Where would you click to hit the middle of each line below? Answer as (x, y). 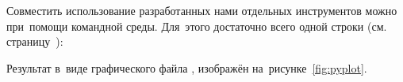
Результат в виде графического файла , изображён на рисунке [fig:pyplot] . (187, 67)
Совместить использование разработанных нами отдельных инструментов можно (202, 10)
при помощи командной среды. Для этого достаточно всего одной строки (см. (197, 26)
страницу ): (35, 41)
